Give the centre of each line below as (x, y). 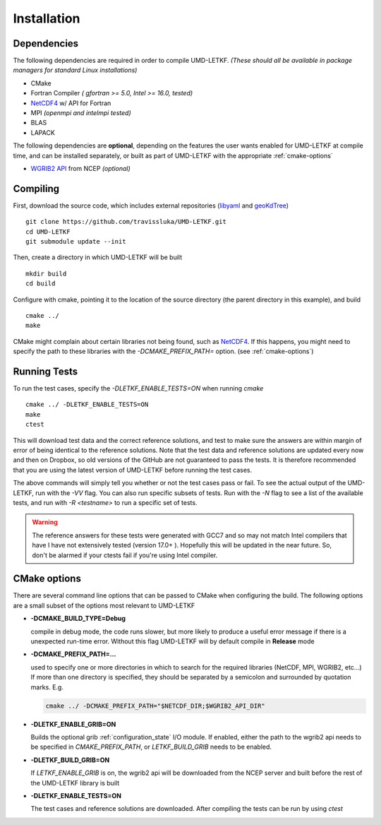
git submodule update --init (76, 242)
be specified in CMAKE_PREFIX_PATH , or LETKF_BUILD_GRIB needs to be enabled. (151, 747)
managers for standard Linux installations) (75, 70)
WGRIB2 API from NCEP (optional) (80, 168)
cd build (41, 284)
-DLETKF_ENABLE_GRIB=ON (73, 724)
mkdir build (46, 273)
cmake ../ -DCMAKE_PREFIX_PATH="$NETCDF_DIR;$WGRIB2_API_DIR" (155, 706)
